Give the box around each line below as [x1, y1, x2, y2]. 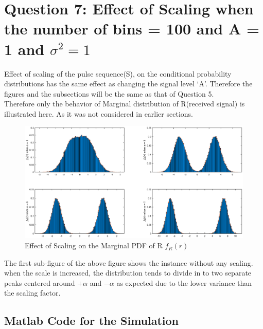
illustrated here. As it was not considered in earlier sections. [4, 108, 193, 119]
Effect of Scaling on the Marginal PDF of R [25, 240, 163, 251]
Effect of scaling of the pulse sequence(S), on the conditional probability [4, 68, 232, 79]
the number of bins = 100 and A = [4, 18, 260, 39]
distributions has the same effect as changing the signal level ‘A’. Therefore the [4, 78, 253, 89]
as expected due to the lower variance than [116, 277, 252, 288]
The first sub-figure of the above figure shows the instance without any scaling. [4, 257, 253, 268]
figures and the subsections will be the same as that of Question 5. [4, 88, 214, 99]
